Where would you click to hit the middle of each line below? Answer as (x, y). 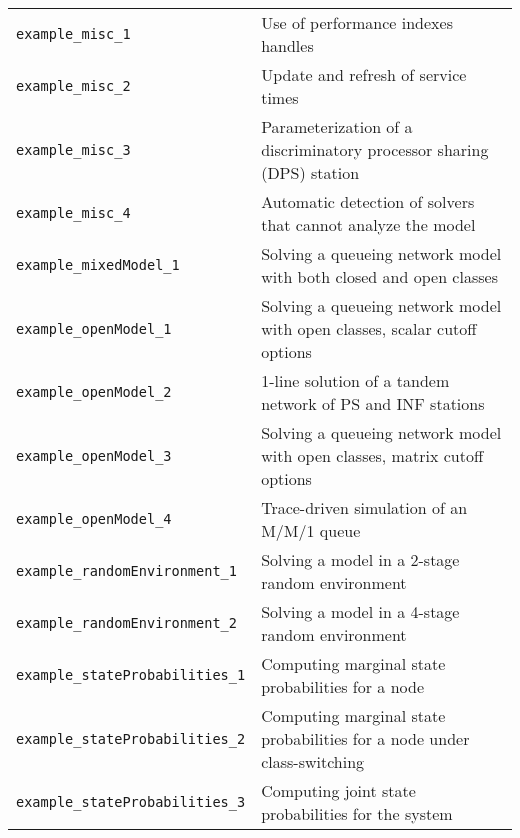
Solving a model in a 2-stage (360, 559)
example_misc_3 (73, 149)
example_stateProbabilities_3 (131, 802)
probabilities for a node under (365, 738)
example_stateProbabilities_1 (131, 675)
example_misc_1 (73, 34)
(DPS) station (310, 172)
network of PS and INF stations (373, 403)
